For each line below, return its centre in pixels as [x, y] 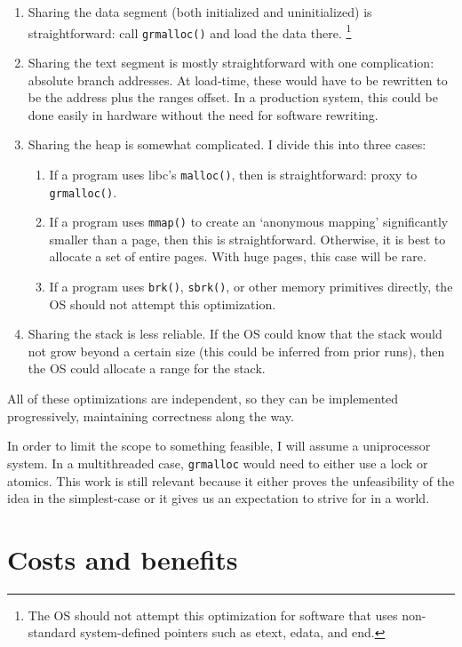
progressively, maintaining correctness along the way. [151, 415]
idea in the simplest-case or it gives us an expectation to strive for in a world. [219, 498]
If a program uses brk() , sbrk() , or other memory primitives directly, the [251, 287]
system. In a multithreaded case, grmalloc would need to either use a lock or [218, 463]
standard [52, 632]
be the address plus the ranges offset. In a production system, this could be [233, 97]
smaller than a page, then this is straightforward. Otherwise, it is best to [247, 239]
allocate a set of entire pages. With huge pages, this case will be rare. [238, 256]
